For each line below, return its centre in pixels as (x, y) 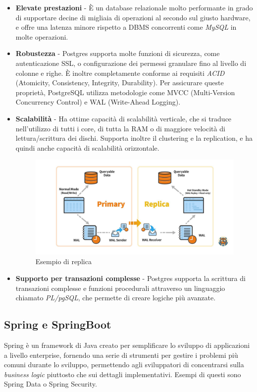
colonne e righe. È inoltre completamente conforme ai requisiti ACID (120, 73)
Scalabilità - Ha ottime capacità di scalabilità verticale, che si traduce (124, 118)
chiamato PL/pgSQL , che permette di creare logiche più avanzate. (116, 298)
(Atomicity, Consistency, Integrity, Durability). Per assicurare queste (120, 83)
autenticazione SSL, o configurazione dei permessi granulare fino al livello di (131, 63)
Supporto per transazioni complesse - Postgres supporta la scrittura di (130, 278)
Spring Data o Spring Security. (51, 384)
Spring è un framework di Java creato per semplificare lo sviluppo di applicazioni (127, 345)
